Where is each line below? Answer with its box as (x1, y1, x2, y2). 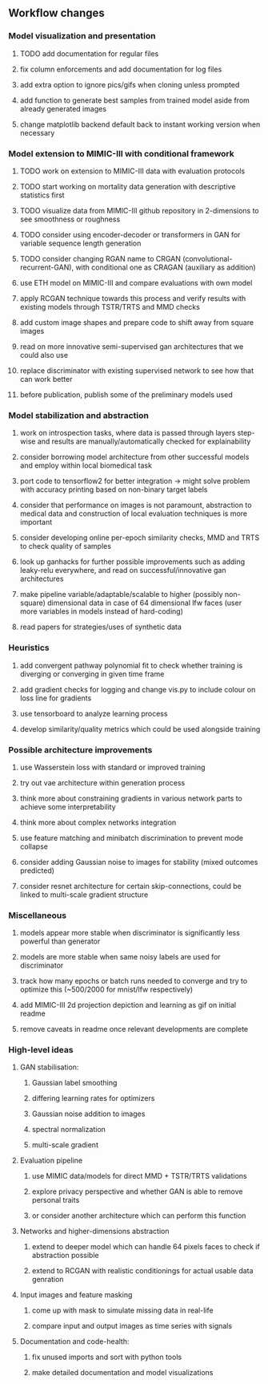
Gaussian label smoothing (31, 1078, 118, 1088)
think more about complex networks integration (19, 818, 177, 827)
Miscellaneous (8, 910, 66, 921)
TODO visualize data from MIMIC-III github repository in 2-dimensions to (19, 205, 260, 215)
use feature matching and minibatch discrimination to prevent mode (19, 833, 244, 842)
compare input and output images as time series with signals (31, 1321, 233, 1331)
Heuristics (8, 642, 50, 653)
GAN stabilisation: (19, 1062, 79, 1072)
